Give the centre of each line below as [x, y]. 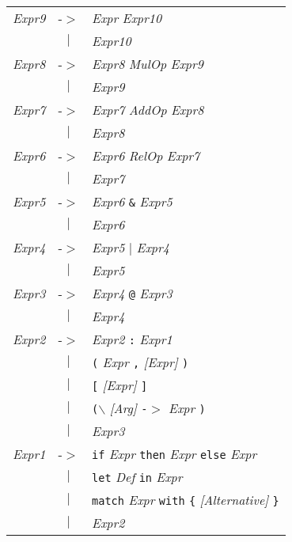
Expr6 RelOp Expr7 [146, 155]
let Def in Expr [137, 477]
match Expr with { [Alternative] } [186, 500]
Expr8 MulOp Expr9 [148, 64]
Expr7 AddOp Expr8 [148, 110]
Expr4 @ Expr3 [132, 293]
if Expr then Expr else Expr [174, 454]
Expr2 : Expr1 [132, 339]
